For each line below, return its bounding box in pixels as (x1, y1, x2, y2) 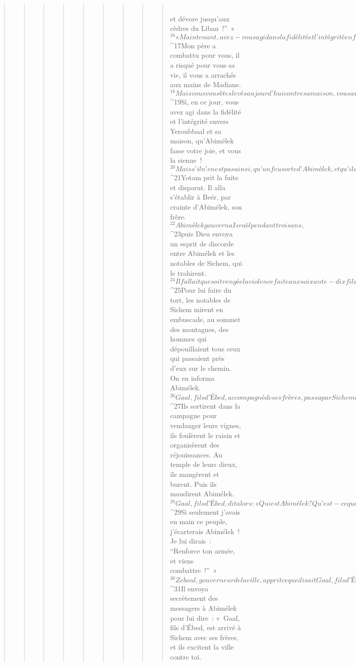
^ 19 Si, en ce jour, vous (170, 96, 239, 107)
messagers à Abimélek (170, 603, 237, 613)
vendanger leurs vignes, (170, 420, 241, 430)
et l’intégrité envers (170, 116, 229, 126)
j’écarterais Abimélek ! (170, 526, 240, 536)
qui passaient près (170, 353, 225, 363)
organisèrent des (170, 440, 219, 450)
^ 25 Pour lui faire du (170, 285, 232, 295)
